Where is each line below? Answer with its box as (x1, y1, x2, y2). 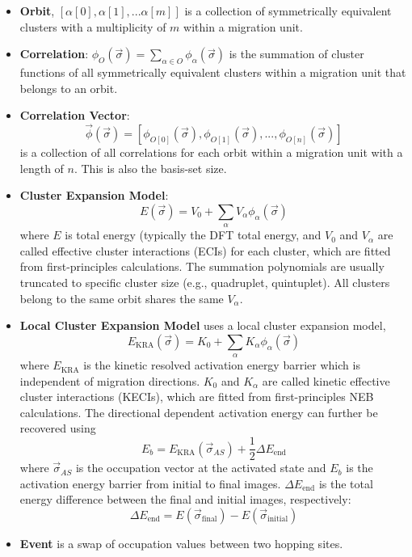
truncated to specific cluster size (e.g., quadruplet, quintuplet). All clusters (19, 273, 390, 290)
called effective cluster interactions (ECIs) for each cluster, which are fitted (19, 242, 391, 259)
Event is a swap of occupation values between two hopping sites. (19, 534, 343, 551)
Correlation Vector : (19, 107, 130, 124)
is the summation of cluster (229, 45, 364, 62)
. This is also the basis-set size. (74, 159, 227, 176)
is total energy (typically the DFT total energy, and (65, 226, 322, 243)
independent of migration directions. (19, 372, 200, 389)
